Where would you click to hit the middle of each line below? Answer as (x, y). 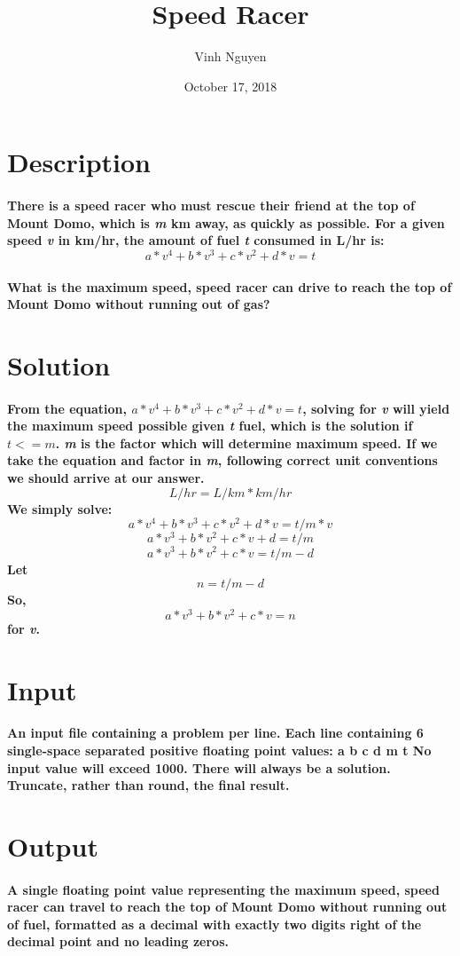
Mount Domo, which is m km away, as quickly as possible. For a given (226, 222)
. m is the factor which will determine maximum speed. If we (246, 442)
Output (53, 845)
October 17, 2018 (230, 86)
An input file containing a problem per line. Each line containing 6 (215, 733)
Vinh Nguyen (230, 56)
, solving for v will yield (376, 408)
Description (79, 162)
